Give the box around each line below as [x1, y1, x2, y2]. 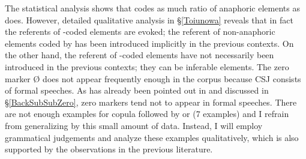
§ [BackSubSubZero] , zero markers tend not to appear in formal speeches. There [5, 95, 297, 108]
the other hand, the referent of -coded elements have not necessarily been [5, 49, 274, 61]
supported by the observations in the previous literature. [5, 143, 213, 155]
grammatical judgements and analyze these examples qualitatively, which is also [5, 131, 299, 143]
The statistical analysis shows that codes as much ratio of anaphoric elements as [5, 2, 300, 14]
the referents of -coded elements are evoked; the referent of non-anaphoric [5, 25, 275, 38]
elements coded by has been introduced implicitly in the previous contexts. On [5, 37, 294, 49]
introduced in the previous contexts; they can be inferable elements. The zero [5, 60, 289, 73]
